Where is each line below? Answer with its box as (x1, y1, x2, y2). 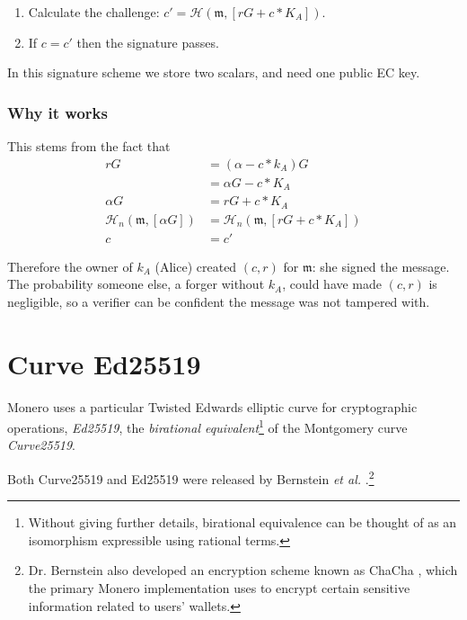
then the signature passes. (76, 32, 219, 51)
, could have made (282, 274, 383, 293)
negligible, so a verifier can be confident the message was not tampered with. (7, 292, 430, 310)
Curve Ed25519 (7, 345, 201, 382)
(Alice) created (154, 256, 237, 275)
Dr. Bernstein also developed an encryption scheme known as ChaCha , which (28, 561, 458, 580)
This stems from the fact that (7, 137, 171, 155)
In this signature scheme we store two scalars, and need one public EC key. (7, 63, 420, 82)
